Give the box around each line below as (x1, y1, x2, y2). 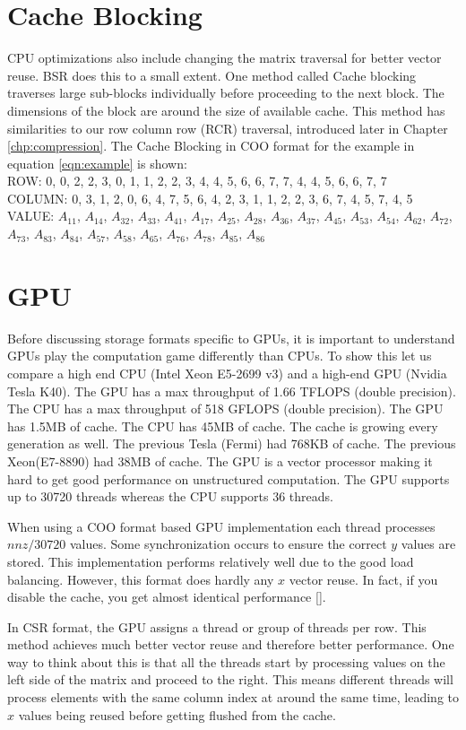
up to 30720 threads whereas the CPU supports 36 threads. (7, 487, 333, 506)
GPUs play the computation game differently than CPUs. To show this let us (7, 346, 432, 365)
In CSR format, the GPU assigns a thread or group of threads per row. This (7, 617, 427, 636)
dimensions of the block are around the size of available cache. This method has (7, 100, 445, 119)
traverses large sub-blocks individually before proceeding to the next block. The (7, 83, 444, 102)
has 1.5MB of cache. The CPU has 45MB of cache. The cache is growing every (7, 416, 438, 435)
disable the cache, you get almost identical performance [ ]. (7, 587, 326, 606)
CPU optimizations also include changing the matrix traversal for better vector (7, 48, 442, 67)
